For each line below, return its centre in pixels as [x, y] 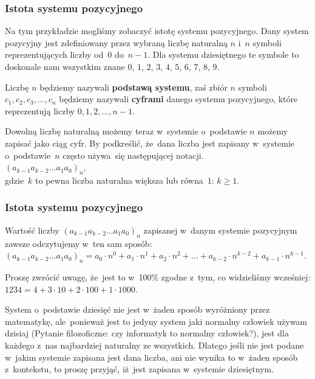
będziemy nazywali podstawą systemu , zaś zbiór [134, 87]
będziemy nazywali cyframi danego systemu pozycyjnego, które [178, 99]
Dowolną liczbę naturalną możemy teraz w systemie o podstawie [126, 131]
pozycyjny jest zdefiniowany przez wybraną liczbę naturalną [116, 42]
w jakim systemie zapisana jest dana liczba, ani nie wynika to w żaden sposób [151, 357]
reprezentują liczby [40, 110]
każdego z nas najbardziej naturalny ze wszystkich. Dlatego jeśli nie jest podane [154, 345]
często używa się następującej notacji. [133, 155]
